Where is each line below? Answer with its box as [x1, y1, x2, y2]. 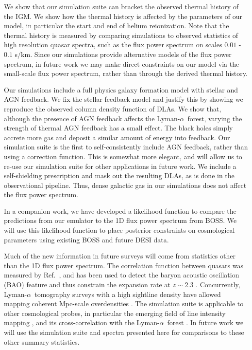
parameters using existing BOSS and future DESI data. [4, 234, 169, 244]
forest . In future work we [167, 317, 244, 328]
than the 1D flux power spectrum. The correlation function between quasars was [4, 260, 244, 270]
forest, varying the [187, 113, 242, 123]
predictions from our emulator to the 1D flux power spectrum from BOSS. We [4, 215, 237, 225]
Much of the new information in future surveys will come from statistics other [4, 251, 235, 261]
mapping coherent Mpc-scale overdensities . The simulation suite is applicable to [4, 298, 244, 309]
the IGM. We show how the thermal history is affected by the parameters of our [4, 11, 242, 21]
